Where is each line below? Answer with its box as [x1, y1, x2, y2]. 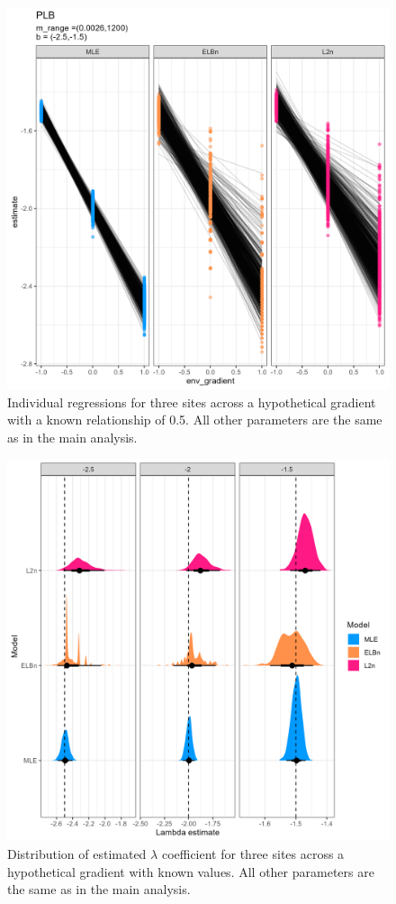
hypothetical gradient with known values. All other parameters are [7, 862, 374, 881]
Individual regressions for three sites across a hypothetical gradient [7, 392, 376, 411]
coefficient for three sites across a [161, 844, 345, 863]
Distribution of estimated [7, 844, 147, 863]
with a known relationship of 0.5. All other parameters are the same [7, 410, 382, 429]
